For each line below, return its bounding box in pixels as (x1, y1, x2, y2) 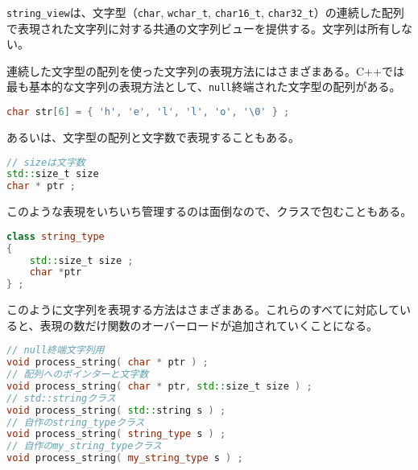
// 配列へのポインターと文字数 (6, 369, 149, 381)
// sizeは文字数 (6, 156, 85, 168)
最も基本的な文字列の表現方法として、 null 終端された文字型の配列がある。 (6, 78, 401, 95)
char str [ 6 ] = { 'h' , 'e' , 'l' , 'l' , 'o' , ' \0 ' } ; (6, 106, 290, 118)
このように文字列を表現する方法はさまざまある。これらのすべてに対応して (6, 301, 400, 318)
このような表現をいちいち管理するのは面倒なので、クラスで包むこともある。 (6, 203, 412, 220)
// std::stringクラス (6, 392, 116, 404)
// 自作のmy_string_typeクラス (6, 440, 162, 452)
